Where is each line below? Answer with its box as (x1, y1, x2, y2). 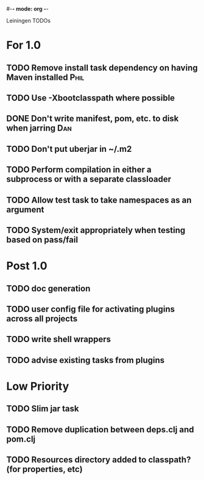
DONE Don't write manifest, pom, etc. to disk (6, 113, 179, 124)
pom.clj (6, 434, 36, 444)
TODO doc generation (6, 283, 91, 293)
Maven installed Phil (6, 72, 85, 82)
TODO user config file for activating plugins (6, 304, 175, 314)
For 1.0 (6, 38, 41, 52)
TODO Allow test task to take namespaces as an (6, 195, 192, 205)
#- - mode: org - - (6, 5, 49, 12)
